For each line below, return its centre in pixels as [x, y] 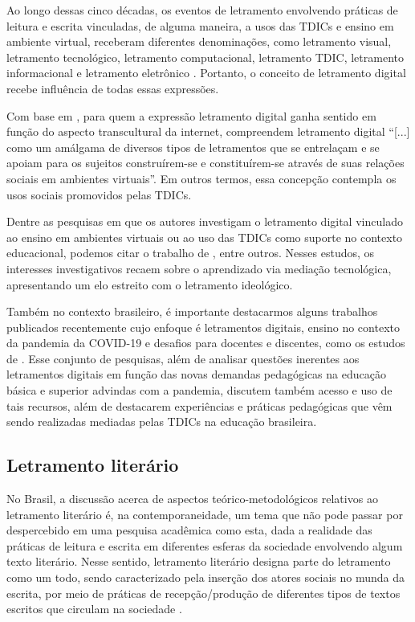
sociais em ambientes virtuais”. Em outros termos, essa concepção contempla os [201, 178]
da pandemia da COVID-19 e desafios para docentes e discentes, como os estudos [206, 343]
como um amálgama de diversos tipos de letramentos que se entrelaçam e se [193, 147]
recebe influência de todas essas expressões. [113, 88]
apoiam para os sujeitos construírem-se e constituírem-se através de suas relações [205, 163]
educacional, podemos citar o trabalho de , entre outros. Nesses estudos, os [191, 253]
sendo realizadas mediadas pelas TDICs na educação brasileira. [162, 421]
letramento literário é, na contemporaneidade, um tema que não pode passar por [205, 514]
